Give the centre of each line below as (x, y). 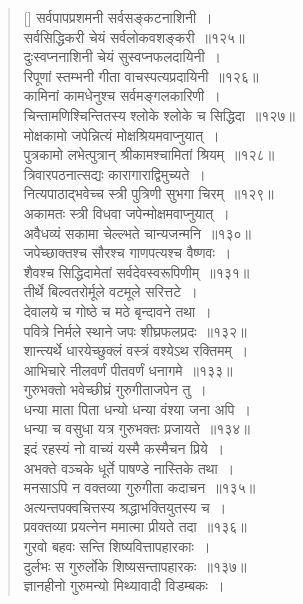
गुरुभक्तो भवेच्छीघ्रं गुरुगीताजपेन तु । (115, 389)
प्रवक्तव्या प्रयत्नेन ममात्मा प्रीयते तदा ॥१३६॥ (135, 526)
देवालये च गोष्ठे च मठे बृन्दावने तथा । (117, 310)
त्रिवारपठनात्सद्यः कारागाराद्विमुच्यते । (114, 173)
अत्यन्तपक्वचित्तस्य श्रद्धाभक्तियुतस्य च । (125, 506)
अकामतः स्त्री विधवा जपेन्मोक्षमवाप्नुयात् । (126, 212)
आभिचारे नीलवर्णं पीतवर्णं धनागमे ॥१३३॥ (128, 369)
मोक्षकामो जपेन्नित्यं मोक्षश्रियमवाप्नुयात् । (121, 134)
